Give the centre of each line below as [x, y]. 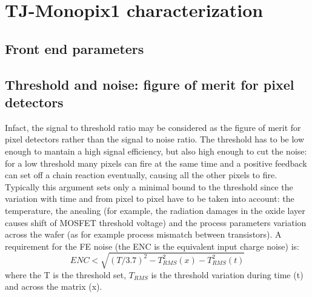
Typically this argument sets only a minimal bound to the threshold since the [149, 186]
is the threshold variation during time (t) [227, 274]
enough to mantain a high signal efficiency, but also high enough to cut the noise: [156, 151]
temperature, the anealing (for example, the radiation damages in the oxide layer [155, 210]
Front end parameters [75, 48]
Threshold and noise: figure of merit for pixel [150, 84]
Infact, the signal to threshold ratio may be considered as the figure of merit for [153, 127]
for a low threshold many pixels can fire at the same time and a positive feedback [156, 163]
